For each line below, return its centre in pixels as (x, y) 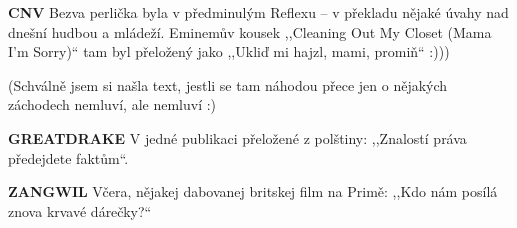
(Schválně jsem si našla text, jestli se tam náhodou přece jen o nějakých (228, 84)
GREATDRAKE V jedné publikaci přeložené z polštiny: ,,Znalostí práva (237, 137)
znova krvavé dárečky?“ (80, 210)
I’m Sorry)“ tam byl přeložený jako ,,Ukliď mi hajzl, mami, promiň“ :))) (229, 51)
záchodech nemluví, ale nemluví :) (112, 104)
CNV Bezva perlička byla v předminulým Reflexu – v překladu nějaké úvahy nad (258, 12)
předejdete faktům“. (68, 157)
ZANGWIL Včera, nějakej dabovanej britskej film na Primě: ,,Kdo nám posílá (253, 191)
